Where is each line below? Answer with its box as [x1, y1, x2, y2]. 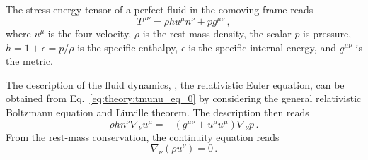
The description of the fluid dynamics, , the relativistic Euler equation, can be [6, 77, 345, 92]
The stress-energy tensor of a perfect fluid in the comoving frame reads [6, 2, 314, 16]
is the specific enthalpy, [77, 39, 178, 54]
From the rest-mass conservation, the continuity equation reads [6, 129, 280, 144]
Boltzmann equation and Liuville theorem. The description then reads [6, 105, 309, 120]
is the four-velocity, [47, 26, 132, 41]
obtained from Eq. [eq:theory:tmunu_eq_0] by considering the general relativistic [6, 91, 362, 106]
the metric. [6, 54, 53, 68]
